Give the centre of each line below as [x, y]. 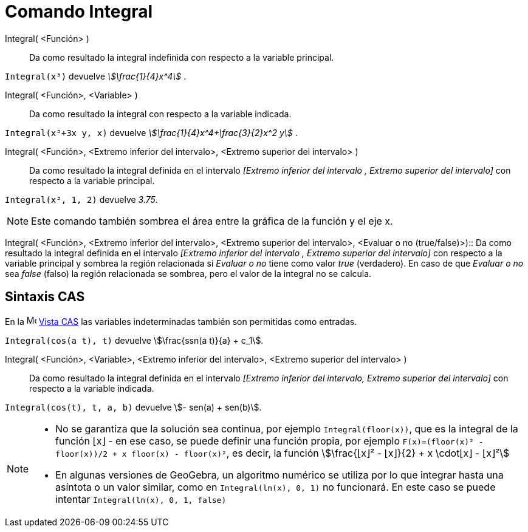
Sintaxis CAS [45, 297]
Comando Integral [79, 12]
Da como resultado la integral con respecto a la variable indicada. [160, 114]
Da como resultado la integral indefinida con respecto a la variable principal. [182, 57]
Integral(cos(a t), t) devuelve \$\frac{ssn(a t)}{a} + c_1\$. [134, 340]
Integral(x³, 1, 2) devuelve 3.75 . [81, 199]
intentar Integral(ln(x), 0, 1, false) [141, 499]
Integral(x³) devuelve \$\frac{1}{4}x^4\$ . [96, 76]
